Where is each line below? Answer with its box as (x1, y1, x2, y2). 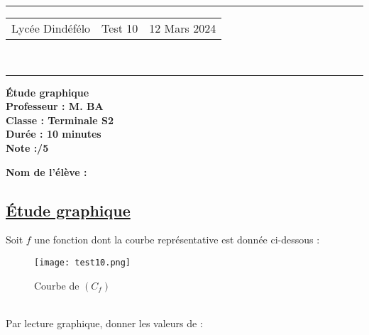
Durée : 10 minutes (6, 126, 101, 141)
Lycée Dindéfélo (11, 20, 91, 36)
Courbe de (34, 278, 79, 292)
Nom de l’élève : (6, 164, 87, 179)
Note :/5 (6, 140, 49, 155)
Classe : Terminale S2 (6, 112, 114, 127)
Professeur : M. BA (6, 99, 104, 114)
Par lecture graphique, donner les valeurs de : (6, 315, 203, 330)
